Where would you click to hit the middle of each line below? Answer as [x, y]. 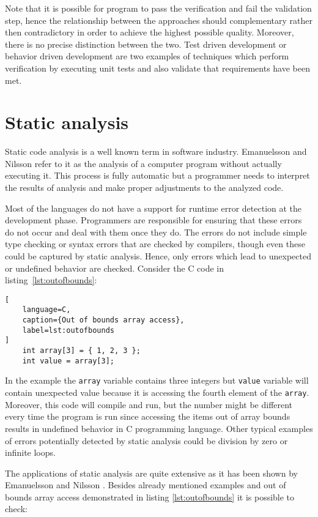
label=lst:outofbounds [68, 330]
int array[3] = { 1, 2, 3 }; [81, 351]
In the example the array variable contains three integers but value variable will [157, 380]
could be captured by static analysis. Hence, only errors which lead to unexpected [158, 256]
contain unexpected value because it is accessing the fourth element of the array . [157, 392]
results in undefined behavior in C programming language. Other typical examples [159, 428]
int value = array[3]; [68, 361]
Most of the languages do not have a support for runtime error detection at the [153, 208]
